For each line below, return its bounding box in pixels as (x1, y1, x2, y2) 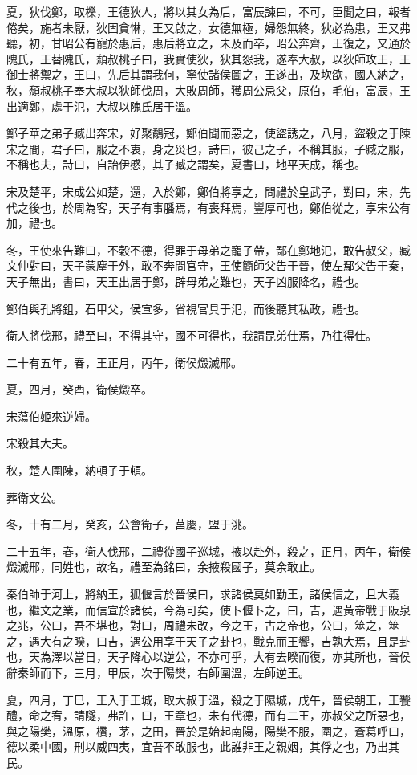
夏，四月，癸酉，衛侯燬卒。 (6, 381, 152, 398)
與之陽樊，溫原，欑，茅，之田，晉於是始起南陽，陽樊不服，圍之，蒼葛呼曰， (6, 722, 411, 739)
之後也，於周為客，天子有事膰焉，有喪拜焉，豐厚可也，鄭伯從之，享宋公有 (17, 198, 411, 215)
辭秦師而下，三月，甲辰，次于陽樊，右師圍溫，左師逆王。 (6, 664, 310, 680)
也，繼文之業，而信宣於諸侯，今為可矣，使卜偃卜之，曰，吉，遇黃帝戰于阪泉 (6, 601, 411, 618)
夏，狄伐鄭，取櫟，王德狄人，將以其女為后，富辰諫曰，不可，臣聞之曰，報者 (6, 3, 411, 19)
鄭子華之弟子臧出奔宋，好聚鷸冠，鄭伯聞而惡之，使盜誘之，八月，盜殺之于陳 (6, 124, 411, 141)
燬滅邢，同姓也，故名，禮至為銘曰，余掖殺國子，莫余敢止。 (6, 558, 321, 575)
